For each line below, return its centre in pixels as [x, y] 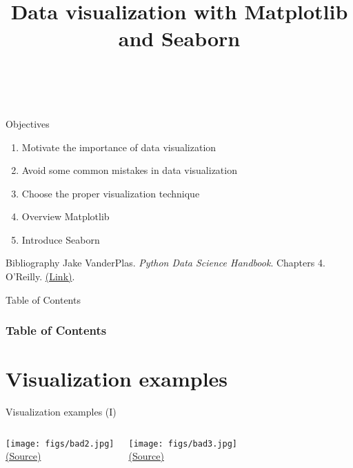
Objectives [28, 123]
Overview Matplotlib [65, 216]
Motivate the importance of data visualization [119, 147]
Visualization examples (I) [61, 412]
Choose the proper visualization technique [111, 193]
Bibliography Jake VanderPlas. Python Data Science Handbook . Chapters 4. [165, 263]
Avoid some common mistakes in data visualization [129, 170]
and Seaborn [179, 38]
